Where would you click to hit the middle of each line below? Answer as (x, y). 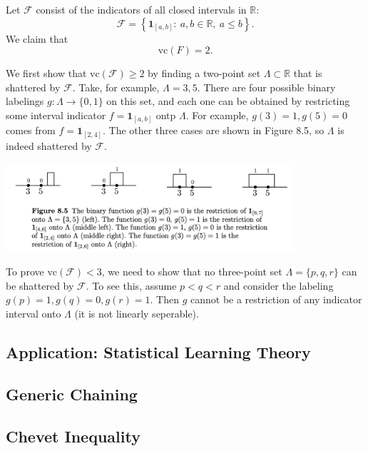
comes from (31, 130)
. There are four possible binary (266, 87)
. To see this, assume (131, 285)
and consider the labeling (278, 285)
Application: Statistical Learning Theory (158, 351)
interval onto (34, 313)
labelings (25, 101)
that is (308, 73)
